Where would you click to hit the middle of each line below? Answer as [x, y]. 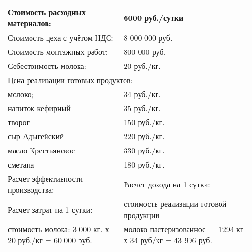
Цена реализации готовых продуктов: [71, 80]
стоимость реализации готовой [175, 204]
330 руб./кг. [144, 150]
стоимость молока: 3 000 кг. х [58, 229]
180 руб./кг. [144, 164]
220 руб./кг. [144, 136]
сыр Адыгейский [36, 136]
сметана [21, 164]
